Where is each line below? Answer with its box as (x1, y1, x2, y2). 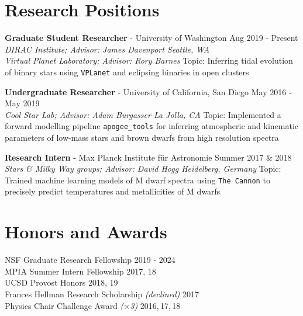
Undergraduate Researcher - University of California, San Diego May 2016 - (5, 85, 292, 98)
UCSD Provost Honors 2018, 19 (5, 276, 118, 289)
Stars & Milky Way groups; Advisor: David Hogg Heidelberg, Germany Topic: (5, 162, 281, 175)
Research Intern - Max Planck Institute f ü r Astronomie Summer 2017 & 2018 (5, 151, 292, 163)
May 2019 (5, 97, 40, 109)
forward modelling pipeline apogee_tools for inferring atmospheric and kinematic (5, 120, 299, 132)
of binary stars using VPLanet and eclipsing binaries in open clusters (5, 65, 249, 78)
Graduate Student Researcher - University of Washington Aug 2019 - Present (5, 32, 298, 44)
